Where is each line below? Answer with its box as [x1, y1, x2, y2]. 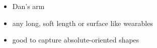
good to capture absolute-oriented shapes [12, 34, 139, 45]
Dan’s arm [12, 1, 45, 11]
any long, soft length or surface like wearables [12, 17, 153, 28]
